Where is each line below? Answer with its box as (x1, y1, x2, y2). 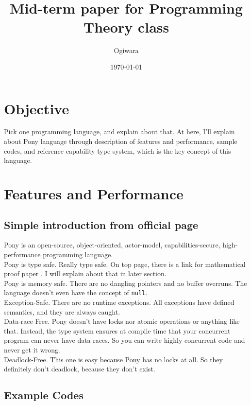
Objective (4, 98, 69, 118)
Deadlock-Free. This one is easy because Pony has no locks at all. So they (4, 354, 223, 364)
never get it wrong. (4, 344, 60, 354)
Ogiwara (114, 45, 139, 55)
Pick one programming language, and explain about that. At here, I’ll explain (4, 126, 235, 137)
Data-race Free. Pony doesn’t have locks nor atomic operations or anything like (4, 316, 240, 326)
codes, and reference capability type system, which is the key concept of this (4, 145, 231, 156)
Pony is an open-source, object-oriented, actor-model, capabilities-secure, (4, 240, 220, 250)
